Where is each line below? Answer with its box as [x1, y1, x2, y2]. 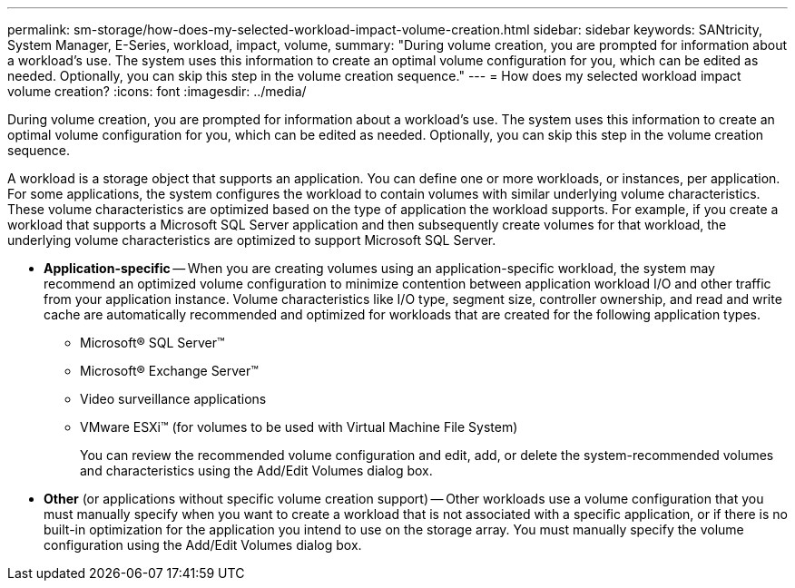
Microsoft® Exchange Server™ [80, 363, 259, 378]
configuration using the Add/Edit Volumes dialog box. [44, 537, 362, 553]
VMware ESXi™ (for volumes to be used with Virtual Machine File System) [80, 419, 518, 435]
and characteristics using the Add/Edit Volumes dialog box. [80, 463, 433, 478]
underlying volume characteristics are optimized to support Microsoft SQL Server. [7, 232, 496, 248]
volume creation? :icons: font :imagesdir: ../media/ [7, 83, 307, 99]
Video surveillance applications [80, 391, 267, 407]
